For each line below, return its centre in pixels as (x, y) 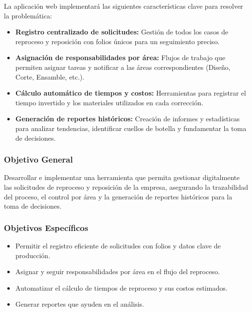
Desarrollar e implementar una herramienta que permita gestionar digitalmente (122, 177)
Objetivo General (38, 159)
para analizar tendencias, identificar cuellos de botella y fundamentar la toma (131, 128)
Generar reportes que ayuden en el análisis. (80, 304)
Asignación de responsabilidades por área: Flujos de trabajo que (120, 57)
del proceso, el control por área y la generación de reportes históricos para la (118, 196)
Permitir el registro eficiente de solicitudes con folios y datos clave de (118, 245)
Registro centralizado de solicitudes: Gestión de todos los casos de (122, 32)
